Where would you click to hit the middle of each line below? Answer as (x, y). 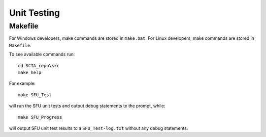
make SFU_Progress (40, 117)
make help (30, 72)
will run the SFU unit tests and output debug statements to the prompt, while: (87, 106)
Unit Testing (34, 13)
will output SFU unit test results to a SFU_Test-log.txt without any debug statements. (99, 128)
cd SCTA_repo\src (39, 66)
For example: (22, 83)
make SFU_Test (35, 95)
